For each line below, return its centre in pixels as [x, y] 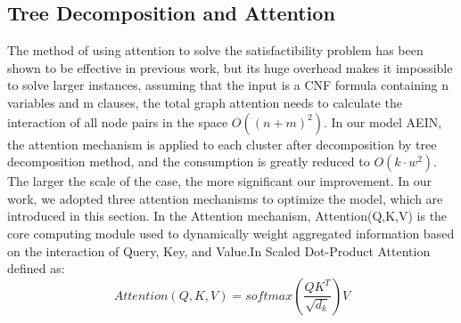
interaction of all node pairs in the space [118, 121]
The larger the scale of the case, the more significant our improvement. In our [220, 181]
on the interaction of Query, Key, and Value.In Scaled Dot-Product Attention [219, 250]
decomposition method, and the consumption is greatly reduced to [189, 161]
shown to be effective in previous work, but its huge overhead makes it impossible [230, 67]
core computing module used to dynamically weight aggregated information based [231, 233]
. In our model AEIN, [383, 121]
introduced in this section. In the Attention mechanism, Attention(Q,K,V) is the [227, 216]
